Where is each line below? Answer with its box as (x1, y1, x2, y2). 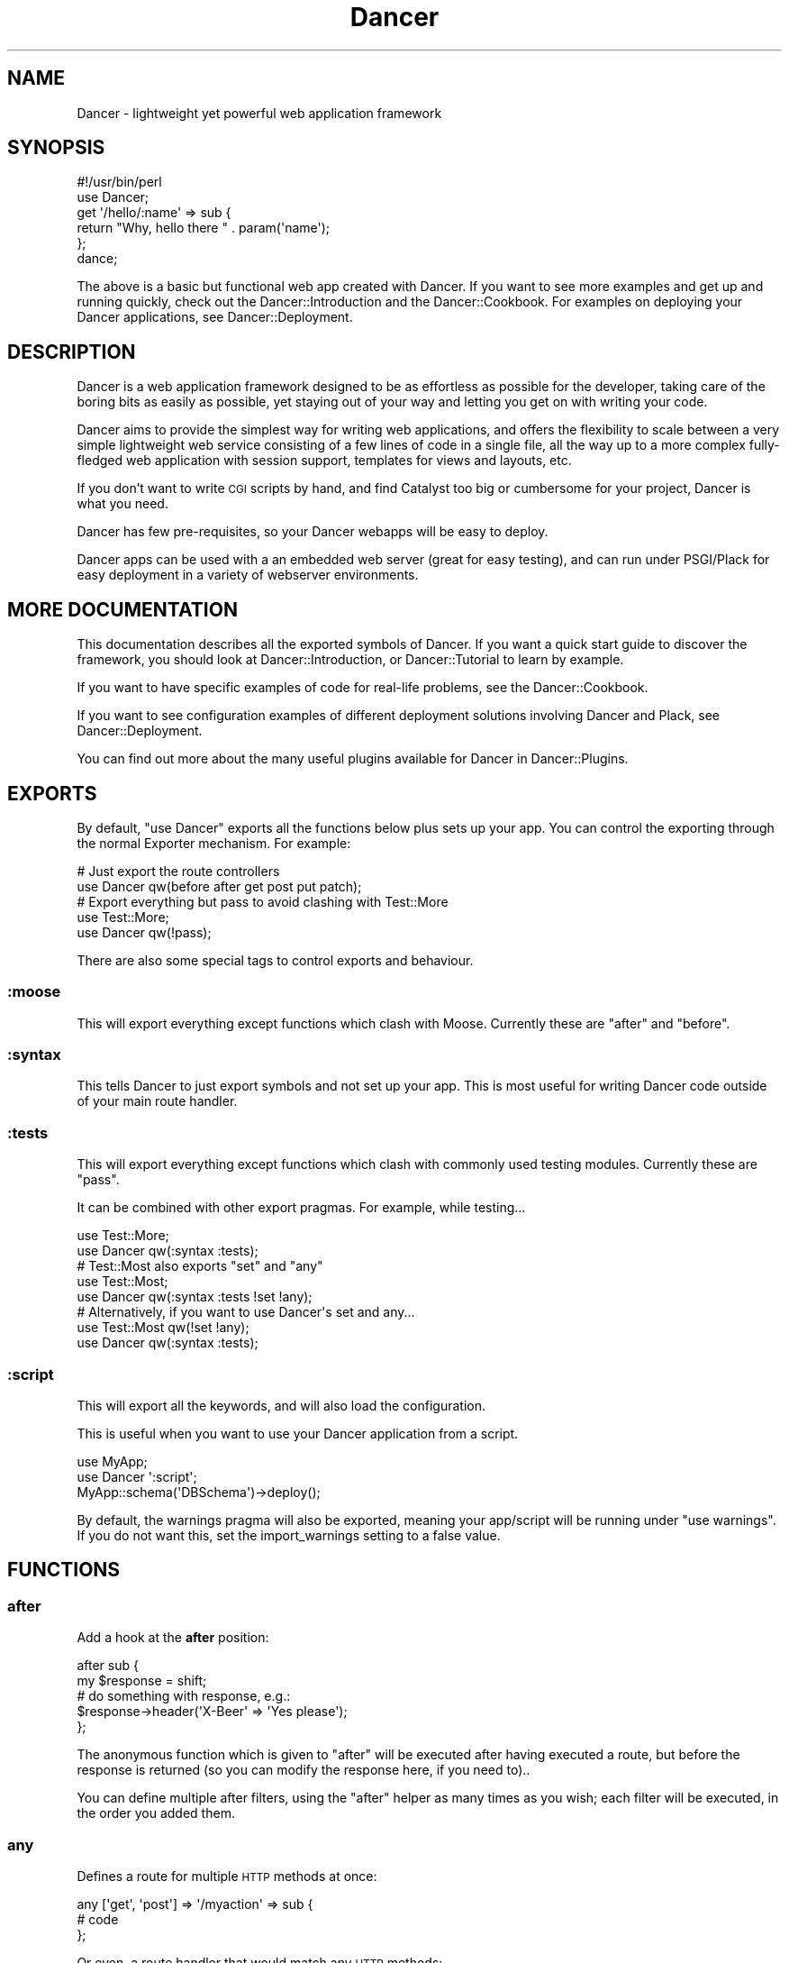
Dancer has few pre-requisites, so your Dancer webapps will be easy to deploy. (77, 524, 549, 540)
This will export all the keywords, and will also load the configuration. (77, 1397, 486, 1413)
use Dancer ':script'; (77, 1468, 197, 1484)
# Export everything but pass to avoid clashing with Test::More (77, 893, 449, 909)
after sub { (77, 1657, 139, 1674)
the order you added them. (77, 1805, 235, 1821)
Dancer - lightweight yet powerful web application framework (77, 105, 442, 121)
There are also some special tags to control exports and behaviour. (77, 952, 474, 968)
